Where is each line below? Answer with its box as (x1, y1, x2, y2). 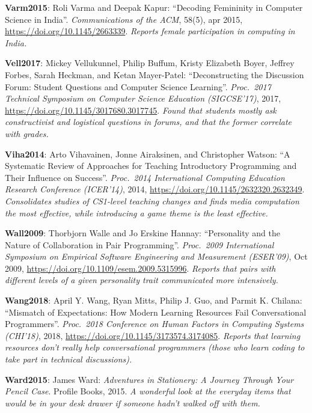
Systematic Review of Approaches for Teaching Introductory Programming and (5, 159, 297, 172)
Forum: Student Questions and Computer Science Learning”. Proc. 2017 (5, 80, 271, 93)
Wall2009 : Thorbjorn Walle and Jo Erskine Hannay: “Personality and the (5, 227, 280, 239)
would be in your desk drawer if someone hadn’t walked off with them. (5, 396, 260, 409)
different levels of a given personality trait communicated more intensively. (5, 274, 278, 286)
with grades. (5, 127, 49, 139)
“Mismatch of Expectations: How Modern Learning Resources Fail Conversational (5, 305, 307, 318)
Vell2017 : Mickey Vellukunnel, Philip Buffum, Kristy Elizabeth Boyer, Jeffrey (5, 57, 295, 69)
